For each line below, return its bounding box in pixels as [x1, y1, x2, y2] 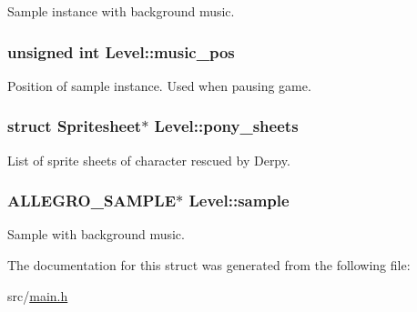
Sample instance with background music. [7, 2, 235, 20]
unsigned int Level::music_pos [7, 40, 235, 63]
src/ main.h [7, 286, 68, 305]
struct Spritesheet [7, 115, 142, 137]
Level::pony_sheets [154, 115, 299, 137]
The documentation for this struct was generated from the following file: [7, 256, 411, 275]
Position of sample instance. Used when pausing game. [7, 75, 311, 95]
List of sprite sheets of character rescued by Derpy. [7, 150, 290, 169]
